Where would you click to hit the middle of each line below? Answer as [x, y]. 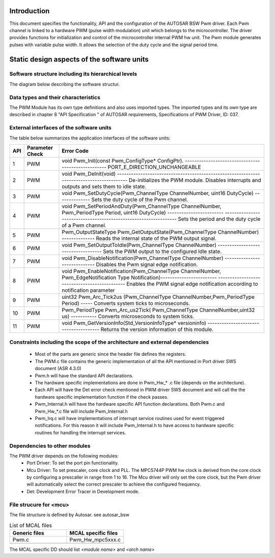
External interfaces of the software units [60, 128]
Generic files [28, 533]
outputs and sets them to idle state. [104, 186]
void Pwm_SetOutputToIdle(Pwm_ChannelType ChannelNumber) [139, 245]
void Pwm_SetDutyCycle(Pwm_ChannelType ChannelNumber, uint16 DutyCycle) [158, 193]
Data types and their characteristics [55, 97]
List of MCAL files [31, 525]
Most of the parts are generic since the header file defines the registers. [111, 354]
